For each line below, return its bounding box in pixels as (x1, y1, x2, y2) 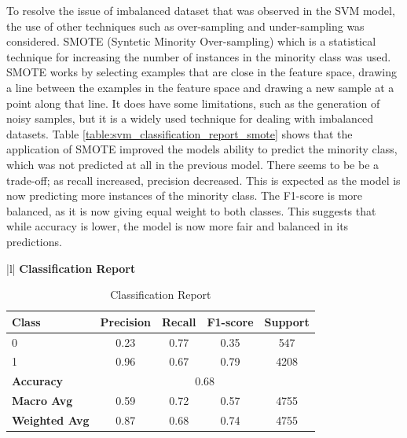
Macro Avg (12, 392, 73, 409)
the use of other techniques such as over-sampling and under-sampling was (6, 17, 365, 34)
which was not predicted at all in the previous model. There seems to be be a (6, 156, 379, 172)
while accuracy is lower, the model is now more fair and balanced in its (6, 218, 349, 234)
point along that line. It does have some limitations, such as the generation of (6, 94, 380, 111)
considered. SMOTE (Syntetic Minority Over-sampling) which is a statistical (6, 33, 376, 50)
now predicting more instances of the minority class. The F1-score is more (6, 187, 363, 204)
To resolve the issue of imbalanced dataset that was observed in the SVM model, (6, 2, 395, 18)
